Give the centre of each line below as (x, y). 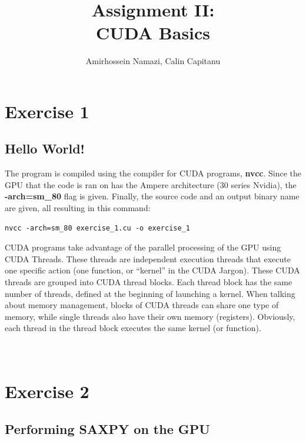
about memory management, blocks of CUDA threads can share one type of (142, 305)
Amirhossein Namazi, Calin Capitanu (153, 61)
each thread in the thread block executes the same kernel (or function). (133, 328)
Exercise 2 (47, 391)
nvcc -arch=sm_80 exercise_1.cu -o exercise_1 (97, 228)
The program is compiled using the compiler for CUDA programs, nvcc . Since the (153, 173)
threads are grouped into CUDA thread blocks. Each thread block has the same (149, 282)
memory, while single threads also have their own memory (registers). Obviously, (150, 316)
